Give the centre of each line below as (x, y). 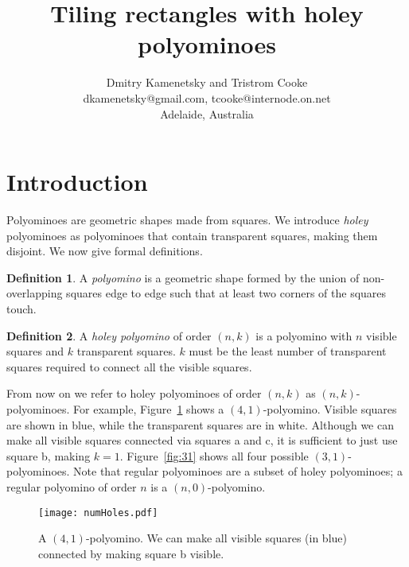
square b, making (49, 455)
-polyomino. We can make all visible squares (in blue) (216, 538)
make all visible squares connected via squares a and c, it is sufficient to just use (202, 440)
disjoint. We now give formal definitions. (105, 251)
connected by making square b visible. (131, 553)
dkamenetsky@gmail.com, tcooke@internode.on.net (207, 97)
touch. (21, 309)
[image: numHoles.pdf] (98, 513)
